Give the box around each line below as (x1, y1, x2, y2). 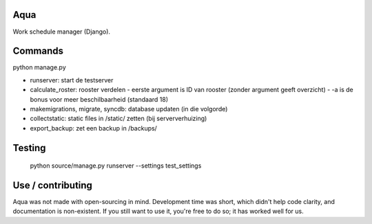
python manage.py (12, 63, 67, 71)
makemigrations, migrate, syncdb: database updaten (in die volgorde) (30, 104, 228, 113)
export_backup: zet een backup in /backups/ (30, 124, 158, 132)
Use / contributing (12, 179, 93, 191)
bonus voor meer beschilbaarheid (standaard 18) (30, 95, 169, 103)
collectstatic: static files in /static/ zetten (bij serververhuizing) (30, 114, 207, 123)
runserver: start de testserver (30, 76, 114, 84)
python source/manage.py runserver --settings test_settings (30, 161, 202, 170)
